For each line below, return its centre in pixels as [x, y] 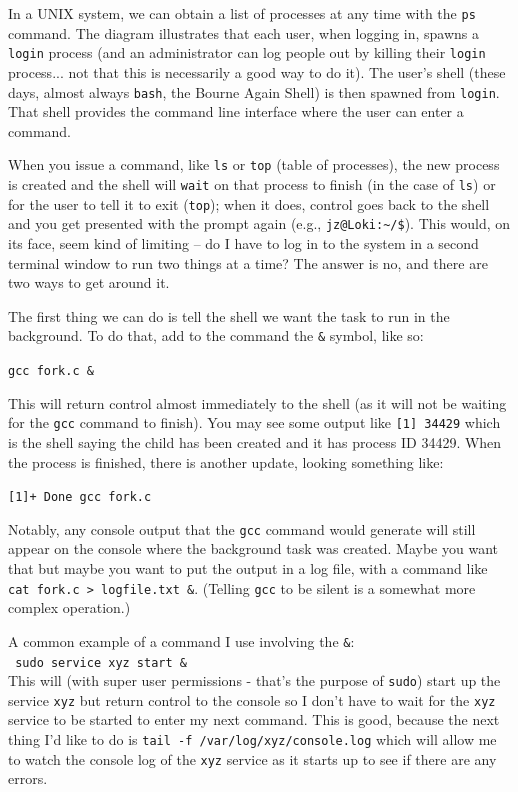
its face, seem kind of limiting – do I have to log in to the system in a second [243, 242]
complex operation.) [69, 607]
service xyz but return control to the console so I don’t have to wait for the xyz [252, 699]
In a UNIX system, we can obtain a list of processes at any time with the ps [242, 13]
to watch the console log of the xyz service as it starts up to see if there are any [252, 758]
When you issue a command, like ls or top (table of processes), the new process [254, 164]
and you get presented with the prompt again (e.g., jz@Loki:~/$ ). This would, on [259, 223]
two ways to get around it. [89, 282]
